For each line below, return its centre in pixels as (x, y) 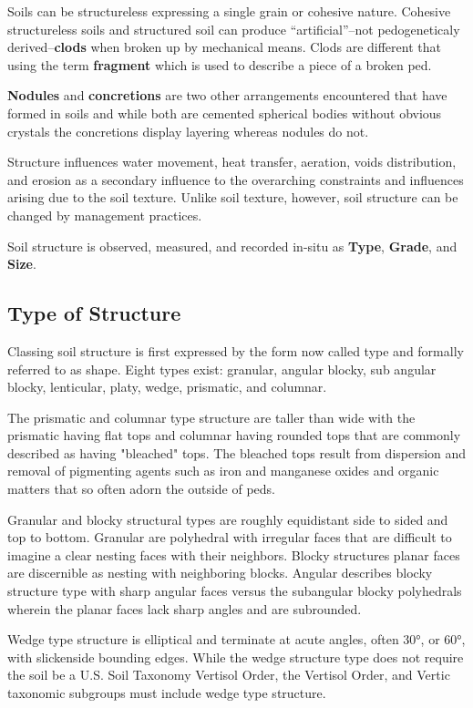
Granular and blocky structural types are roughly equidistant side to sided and (228, 519)
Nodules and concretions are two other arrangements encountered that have (227, 95)
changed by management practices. (105, 215)
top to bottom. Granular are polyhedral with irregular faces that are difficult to (230, 537)
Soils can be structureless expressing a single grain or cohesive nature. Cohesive (229, 11)
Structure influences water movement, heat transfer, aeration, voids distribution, (232, 162)
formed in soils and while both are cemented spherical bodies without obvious (225, 113)
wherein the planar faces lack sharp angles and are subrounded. (185, 608)
